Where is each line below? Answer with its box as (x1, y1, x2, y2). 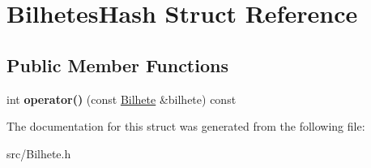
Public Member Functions (6, 52, 228, 77)
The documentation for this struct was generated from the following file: (6, 118, 365, 135)
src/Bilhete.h (6, 144, 71, 162)
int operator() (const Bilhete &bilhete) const (6, 90, 237, 107)
